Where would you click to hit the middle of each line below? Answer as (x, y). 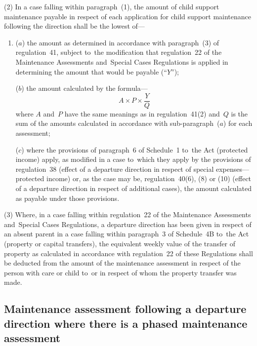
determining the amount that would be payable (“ (91, 71)
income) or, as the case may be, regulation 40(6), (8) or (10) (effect (149, 178)
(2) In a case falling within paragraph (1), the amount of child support (112, 6)
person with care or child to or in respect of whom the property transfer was (120, 272)
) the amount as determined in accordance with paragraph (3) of (121, 42)
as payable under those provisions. (67, 198)
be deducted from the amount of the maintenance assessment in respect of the (122, 263)
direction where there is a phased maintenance (126, 323)
